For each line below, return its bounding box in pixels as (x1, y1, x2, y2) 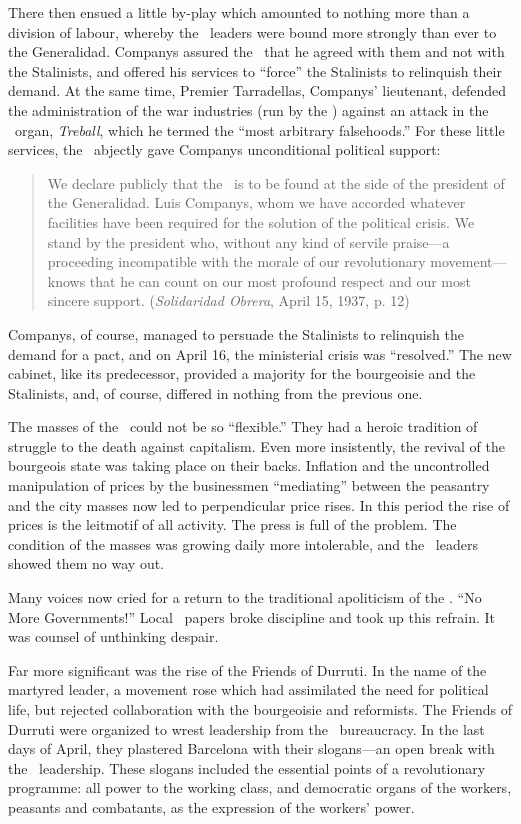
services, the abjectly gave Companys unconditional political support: (8, 139, 441, 160)
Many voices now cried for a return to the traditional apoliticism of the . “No (8, 587, 482, 608)
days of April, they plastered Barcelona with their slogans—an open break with (8, 738, 495, 759)
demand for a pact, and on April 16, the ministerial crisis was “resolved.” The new (8, 343, 512, 364)
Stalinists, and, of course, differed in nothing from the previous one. (8, 382, 423, 403)
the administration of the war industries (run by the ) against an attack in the (8, 99, 489, 120)
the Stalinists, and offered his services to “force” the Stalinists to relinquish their (8, 60, 502, 81)
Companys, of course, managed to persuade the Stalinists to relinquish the (8, 323, 464, 344)
